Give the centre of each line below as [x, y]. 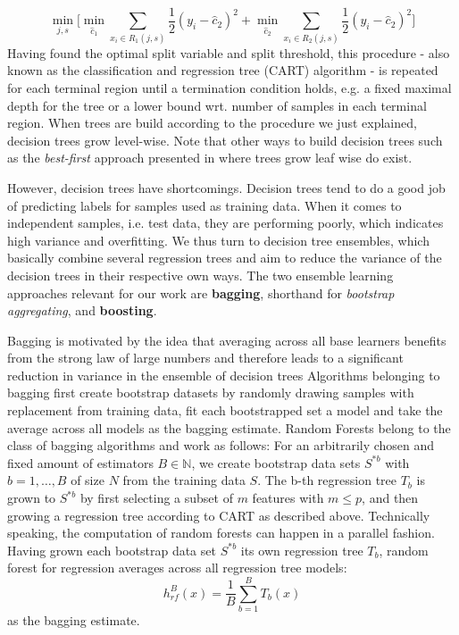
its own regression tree [302, 550]
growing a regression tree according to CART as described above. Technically [219, 515]
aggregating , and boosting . [82, 310]
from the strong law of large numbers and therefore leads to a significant [205, 358]
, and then [390, 498]
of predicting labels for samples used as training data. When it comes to [204, 205]
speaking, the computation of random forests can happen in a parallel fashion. [221, 533]
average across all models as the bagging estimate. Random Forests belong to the [229, 427]
